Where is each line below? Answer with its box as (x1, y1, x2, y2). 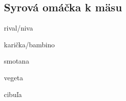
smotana (4, 56, 29, 66)
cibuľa (4, 89, 22, 99)
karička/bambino (4, 39, 55, 49)
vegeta (4, 72, 23, 82)
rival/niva (4, 23, 33, 33)
